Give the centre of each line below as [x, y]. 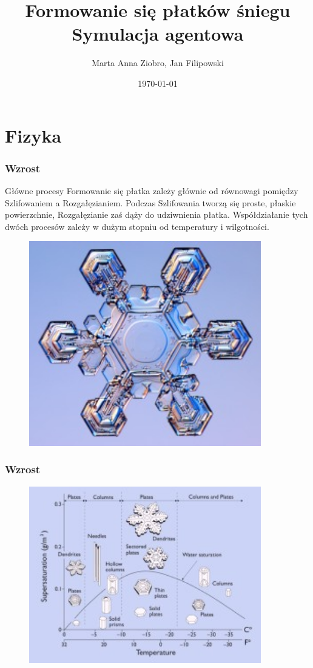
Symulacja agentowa [158, 34]
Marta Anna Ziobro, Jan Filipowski [158, 63]
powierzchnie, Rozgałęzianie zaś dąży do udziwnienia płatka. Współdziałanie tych [156, 214]
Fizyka [33, 135]
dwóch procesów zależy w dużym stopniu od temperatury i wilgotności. [137, 226]
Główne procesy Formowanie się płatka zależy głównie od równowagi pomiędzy [152, 190]
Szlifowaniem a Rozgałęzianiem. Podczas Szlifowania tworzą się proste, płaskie [150, 202]
